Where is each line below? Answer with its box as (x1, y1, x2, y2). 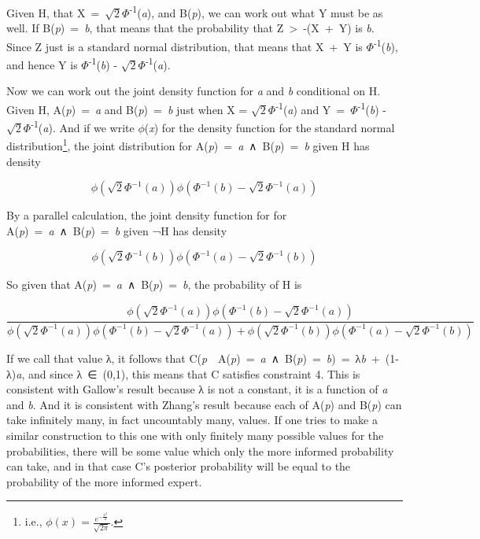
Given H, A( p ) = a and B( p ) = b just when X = (6, 101, 248, 117)
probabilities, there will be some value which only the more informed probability (6, 442, 394, 459)
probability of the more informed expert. (6, 473, 202, 489)
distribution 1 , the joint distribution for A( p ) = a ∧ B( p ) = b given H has (6, 135, 370, 154)
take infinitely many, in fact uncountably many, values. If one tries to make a (6, 412, 378, 428)
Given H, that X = (6, 4, 100, 20)
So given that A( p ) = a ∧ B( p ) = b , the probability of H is (6, 276, 302, 293)
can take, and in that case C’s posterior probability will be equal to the (6, 458, 351, 474)
